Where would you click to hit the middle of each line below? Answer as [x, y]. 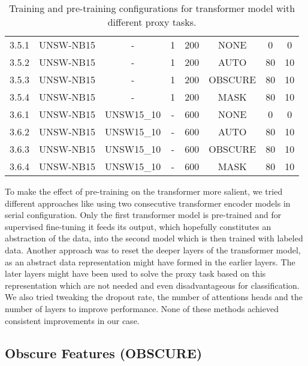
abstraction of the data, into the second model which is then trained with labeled [154, 238]
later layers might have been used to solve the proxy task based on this [135, 273]
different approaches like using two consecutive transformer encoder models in [148, 203]
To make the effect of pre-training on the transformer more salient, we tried [144, 191]
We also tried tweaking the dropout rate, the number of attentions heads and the [154, 297]
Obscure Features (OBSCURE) [104, 353]
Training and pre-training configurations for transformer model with [152, 8]
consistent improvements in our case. [72, 320]
